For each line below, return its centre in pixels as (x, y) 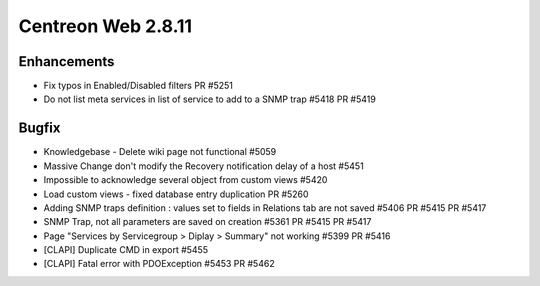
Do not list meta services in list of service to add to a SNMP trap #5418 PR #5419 (210, 99)
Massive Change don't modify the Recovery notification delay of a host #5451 (203, 166)
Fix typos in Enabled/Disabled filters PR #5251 (138, 86)
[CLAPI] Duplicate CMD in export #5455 (126, 250)
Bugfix (39, 128)
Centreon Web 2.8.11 (105, 26)
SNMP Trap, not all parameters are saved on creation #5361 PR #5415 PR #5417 (207, 222)
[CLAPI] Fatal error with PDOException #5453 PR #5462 (159, 264)
